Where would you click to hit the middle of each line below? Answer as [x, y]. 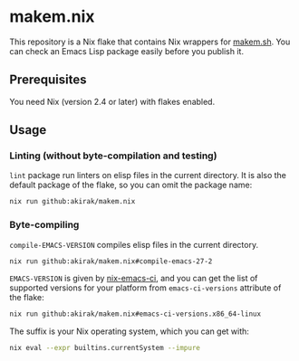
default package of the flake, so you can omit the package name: [131, 185]
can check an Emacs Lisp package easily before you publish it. [127, 51]
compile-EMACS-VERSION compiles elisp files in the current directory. [134, 244]
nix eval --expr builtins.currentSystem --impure [105, 348]
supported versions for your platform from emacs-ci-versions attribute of [145, 288]
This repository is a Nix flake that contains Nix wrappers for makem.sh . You [150, 42]
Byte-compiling [44, 225]
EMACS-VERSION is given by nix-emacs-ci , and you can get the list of [134, 279]
